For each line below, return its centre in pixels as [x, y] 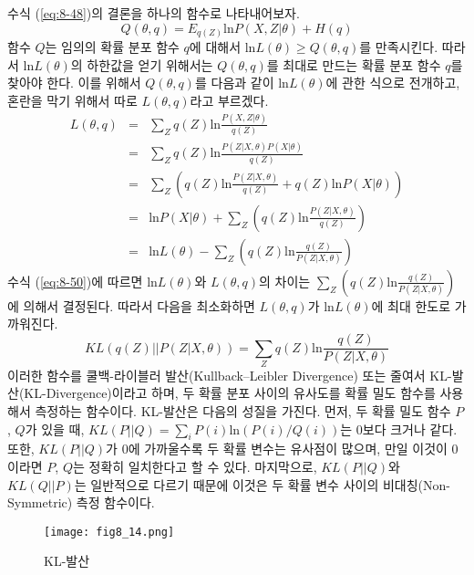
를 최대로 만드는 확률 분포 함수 [354, 64]
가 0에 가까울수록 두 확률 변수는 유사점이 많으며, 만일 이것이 [277, 449]
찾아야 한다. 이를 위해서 [74, 83]
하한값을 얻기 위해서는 [150, 64]
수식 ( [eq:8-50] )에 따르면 [75, 281]
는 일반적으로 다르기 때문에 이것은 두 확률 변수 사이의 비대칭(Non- [262, 484]
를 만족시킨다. [399, 47]
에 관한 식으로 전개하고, [393, 83]
